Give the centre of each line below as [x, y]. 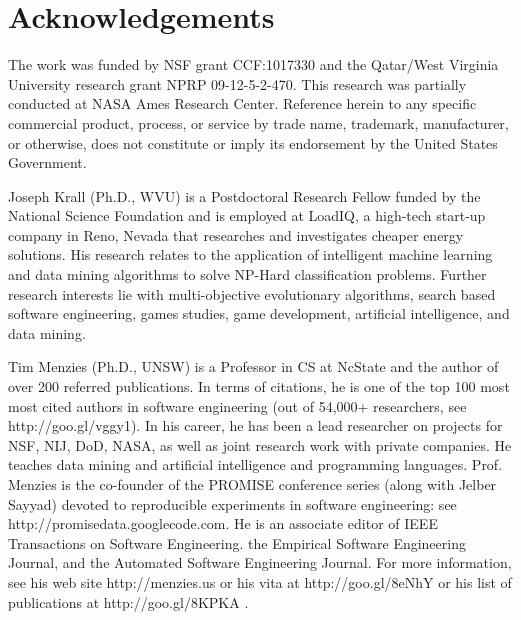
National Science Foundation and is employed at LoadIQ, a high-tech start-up [247, 215]
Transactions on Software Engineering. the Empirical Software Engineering [237, 542]
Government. [47, 162]
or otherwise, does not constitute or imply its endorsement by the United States [253, 142]
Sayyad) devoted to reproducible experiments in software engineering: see [232, 503]
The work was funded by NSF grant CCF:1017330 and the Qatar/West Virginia [253, 64]
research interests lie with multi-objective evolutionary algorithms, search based [252, 293]
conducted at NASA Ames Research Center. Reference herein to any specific [242, 103]
